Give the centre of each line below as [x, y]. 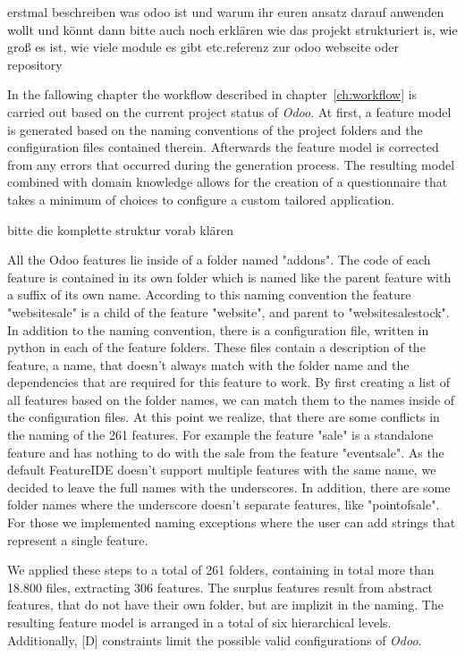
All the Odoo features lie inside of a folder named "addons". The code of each [219, 260]
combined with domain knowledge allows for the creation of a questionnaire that [228, 182]
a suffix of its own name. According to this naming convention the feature [209, 294]
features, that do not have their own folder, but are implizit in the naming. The [225, 605]
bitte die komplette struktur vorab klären [121, 229]
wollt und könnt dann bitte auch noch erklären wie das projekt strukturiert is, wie [232, 29]
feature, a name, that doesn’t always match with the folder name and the [208, 364]
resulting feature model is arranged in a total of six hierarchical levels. [199, 622]
